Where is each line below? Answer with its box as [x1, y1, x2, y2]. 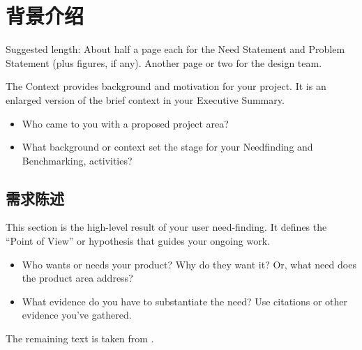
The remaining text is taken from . [6, 331, 154, 346]
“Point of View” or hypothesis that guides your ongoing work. [6, 234, 270, 248]
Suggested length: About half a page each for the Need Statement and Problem [6, 42, 345, 56]
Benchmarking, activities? [22, 153, 133, 167]
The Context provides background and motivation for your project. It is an [6, 79, 326, 93]
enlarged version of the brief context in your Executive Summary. [6, 92, 285, 107]
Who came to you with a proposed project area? [22, 116, 229, 130]
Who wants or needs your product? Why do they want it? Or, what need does [22, 257, 356, 271]
